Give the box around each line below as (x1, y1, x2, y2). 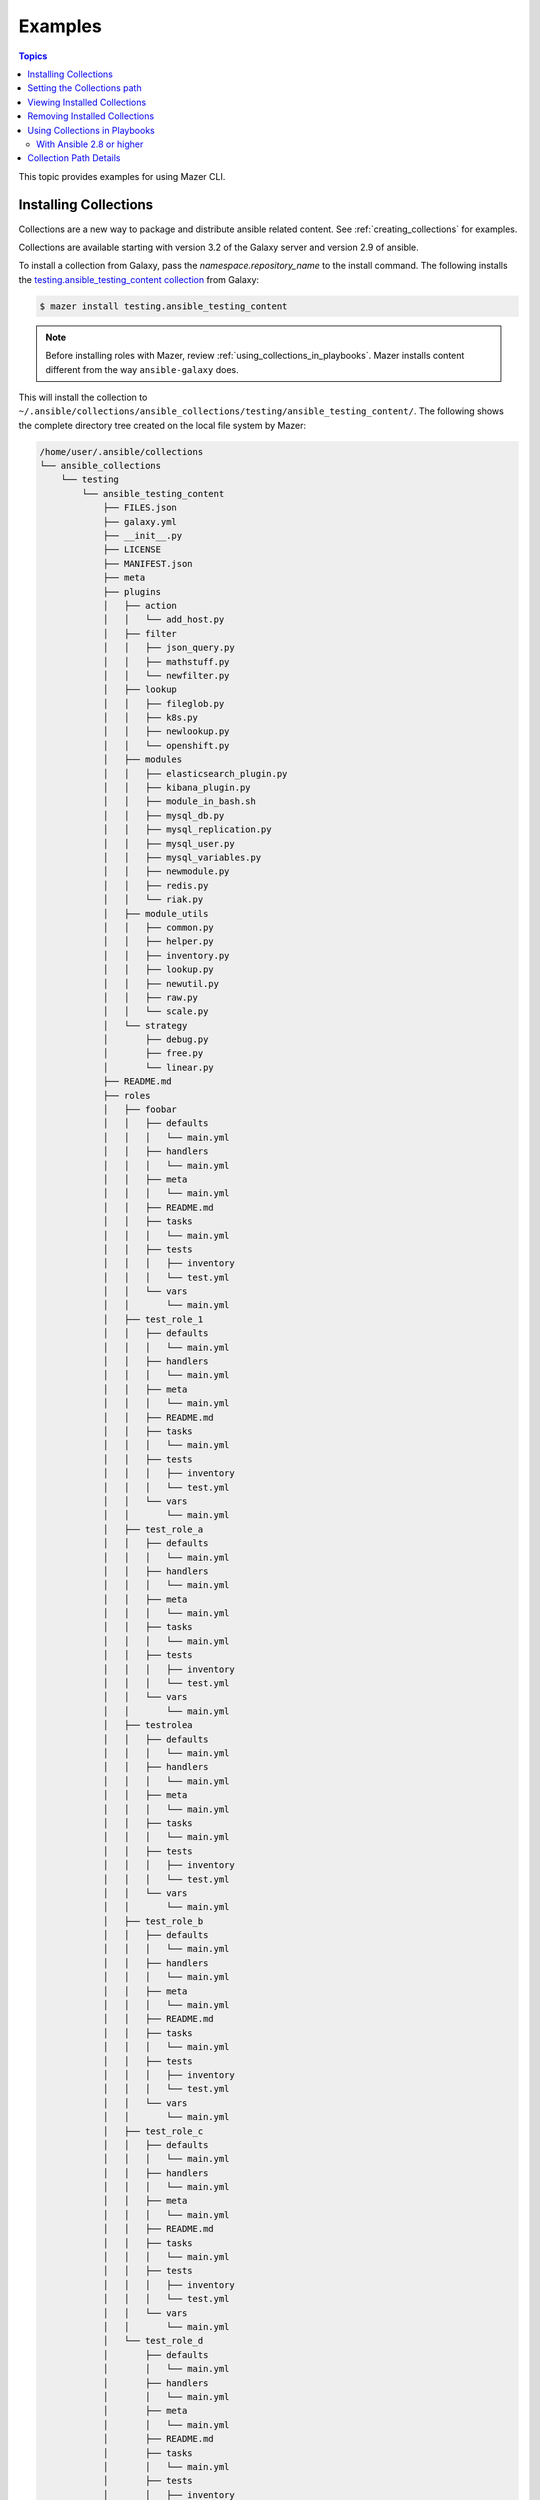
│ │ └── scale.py (102, 1006, 209, 1017)
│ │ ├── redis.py (102, 880, 209, 891)
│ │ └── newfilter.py (102, 670, 230, 681)
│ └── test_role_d (102, 2335, 204, 2347)
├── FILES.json (102, 502, 177, 514)
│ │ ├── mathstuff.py (102, 656, 230, 667)
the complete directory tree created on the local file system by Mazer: (18, 419, 307, 431)
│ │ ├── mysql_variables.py (102, 851, 262, 863)
